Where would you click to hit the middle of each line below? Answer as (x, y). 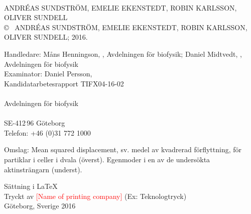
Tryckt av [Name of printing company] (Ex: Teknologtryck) (95, 196)
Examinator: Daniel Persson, (48, 74)
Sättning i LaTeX (31, 186)
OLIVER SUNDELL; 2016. (46, 37)
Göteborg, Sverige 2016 (40, 206)
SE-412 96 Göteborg (35, 123)
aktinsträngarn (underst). (43, 169)
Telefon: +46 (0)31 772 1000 (47, 132)
